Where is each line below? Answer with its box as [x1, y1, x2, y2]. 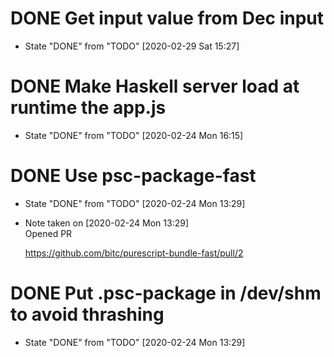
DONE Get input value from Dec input [10, 7, 325, 30]
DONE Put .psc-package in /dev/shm [10, 282, 322, 304]
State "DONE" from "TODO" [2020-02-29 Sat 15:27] [24, 40, 240, 52]
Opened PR [24, 227, 73, 239]
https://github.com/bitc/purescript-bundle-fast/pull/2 [24, 247, 244, 259]
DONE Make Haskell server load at [10, 75, 300, 98]
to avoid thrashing [10, 303, 165, 326]
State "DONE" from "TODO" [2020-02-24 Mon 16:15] [24, 129, 244, 141]
